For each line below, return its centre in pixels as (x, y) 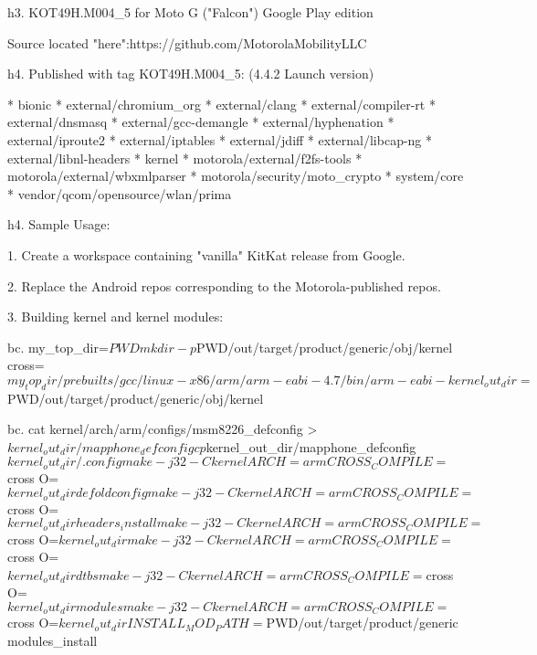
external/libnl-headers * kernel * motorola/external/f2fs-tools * (185, 158)
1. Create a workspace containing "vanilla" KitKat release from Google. (206, 254)
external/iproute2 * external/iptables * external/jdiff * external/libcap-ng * (220, 139)
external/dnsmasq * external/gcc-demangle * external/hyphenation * (201, 122)
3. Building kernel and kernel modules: (116, 317)
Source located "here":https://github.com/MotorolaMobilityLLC (187, 42)
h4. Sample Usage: (59, 224)
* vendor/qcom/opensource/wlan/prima (120, 193)
